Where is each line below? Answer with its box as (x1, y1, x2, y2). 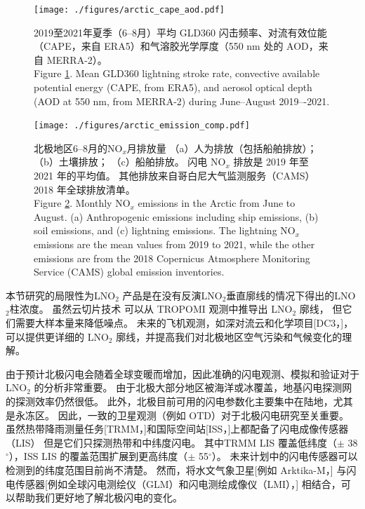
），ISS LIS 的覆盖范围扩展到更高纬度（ (8, 449, 188, 463)
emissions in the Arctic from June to (138, 196, 296, 210)
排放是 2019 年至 (233, 154, 309, 169)
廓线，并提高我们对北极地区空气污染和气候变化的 (116, 329, 343, 344)
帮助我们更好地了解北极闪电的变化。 (15, 490, 182, 505)
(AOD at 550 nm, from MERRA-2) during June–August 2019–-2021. (34, 93, 330, 108)
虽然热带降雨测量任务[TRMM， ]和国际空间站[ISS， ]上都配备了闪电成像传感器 (6, 421, 349, 436)
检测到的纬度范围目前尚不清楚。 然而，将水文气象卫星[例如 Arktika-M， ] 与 (6, 462, 347, 477)
